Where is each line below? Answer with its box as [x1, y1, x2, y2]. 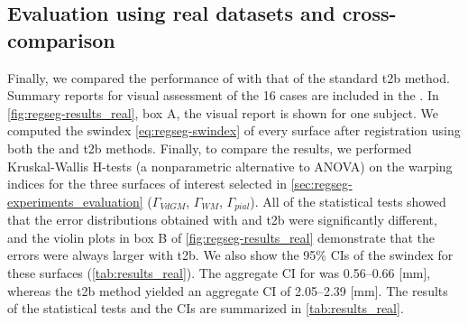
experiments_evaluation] [7, 191, 143, 210]
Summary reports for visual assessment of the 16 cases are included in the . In [7, 86, 439, 105]
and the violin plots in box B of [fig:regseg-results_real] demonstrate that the [7, 227, 436, 246]
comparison [7, 25, 115, 53]
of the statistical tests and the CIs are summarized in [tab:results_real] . [7, 299, 404, 318]
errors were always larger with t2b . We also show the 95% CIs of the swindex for [7, 245, 454, 264]
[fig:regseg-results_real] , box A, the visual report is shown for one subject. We [7, 103, 438, 122]
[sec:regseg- [290, 174, 353, 193]
